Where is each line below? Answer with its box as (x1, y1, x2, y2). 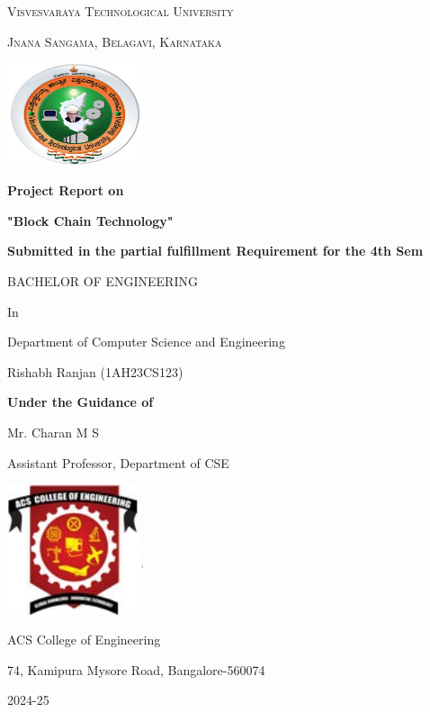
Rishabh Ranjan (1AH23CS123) (7, 362, 184, 381)
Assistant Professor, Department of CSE (7, 453, 229, 472)
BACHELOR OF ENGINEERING (7, 271, 198, 290)
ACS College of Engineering (7, 630, 161, 649)
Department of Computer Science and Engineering (7, 332, 285, 351)
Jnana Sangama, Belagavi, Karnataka (7, 32, 222, 50)
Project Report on (7, 181, 124, 200)
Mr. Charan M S (7, 422, 99, 441)
